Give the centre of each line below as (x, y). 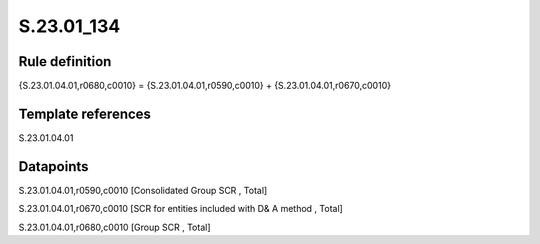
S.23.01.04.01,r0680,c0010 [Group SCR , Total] (114, 227)
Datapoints (53, 166)
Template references (85, 113)
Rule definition (65, 61)
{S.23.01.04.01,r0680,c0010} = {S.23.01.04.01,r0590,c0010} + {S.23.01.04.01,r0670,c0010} (205, 86)
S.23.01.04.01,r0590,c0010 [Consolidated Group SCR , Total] (143, 190)
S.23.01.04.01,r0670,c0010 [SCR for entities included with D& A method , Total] (181, 209)
